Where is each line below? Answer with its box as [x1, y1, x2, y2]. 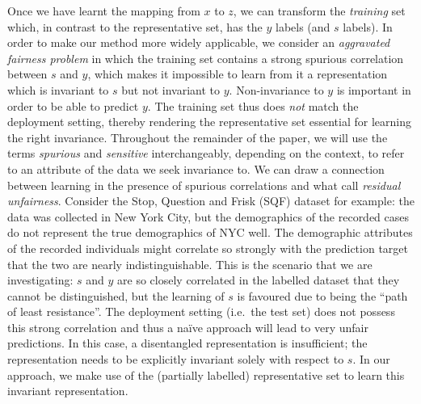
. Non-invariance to [229, 81, 324, 98]
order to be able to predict [7, 97, 139, 114]
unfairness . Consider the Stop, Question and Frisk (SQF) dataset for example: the [7, 192, 415, 209]
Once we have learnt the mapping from [7, 2, 200, 19]
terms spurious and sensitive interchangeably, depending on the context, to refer [7, 145, 405, 162]
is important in [336, 81, 411, 98]
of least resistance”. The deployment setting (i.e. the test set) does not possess [7, 303, 395, 320]
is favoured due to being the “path [237, 287, 408, 304]
